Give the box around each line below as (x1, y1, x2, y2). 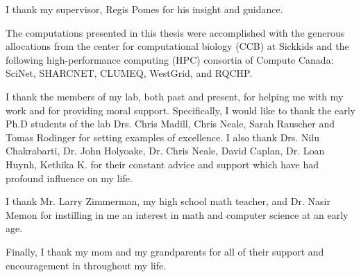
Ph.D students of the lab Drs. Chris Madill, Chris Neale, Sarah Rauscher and (6, 116, 335, 131)
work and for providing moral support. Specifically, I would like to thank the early (6, 102, 355, 117)
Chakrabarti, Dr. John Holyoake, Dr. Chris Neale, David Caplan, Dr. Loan (6, 143, 325, 158)
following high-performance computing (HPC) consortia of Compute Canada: (6, 52, 334, 66)
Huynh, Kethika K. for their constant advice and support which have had (6, 157, 319, 171)
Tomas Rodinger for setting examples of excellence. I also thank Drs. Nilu (6, 129, 319, 144)
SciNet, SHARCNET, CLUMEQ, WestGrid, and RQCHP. (6, 66, 253, 80)
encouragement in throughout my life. (6, 258, 167, 272)
